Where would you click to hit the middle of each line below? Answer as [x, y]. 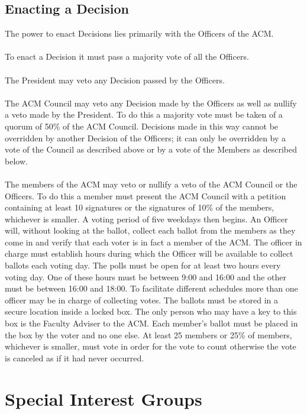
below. [16, 161]
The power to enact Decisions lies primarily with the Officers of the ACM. [139, 33]
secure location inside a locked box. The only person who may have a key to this [151, 311]
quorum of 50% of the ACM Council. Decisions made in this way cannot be [142, 126]
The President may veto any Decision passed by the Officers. [115, 80]
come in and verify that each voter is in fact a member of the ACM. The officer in [153, 242]
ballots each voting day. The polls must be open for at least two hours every [143, 265]
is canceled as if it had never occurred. [75, 358]
